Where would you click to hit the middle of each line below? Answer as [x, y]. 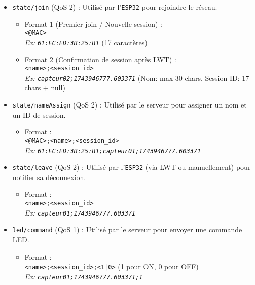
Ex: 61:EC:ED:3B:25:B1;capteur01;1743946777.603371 [113, 150]
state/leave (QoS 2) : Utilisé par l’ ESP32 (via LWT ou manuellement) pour [132, 167]
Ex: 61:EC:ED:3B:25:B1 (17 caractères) [86, 42]
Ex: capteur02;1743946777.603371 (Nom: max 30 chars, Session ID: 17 [137, 77]
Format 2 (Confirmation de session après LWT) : [100, 59]
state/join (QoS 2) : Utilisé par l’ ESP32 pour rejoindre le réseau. [115, 7]
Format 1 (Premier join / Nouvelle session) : [93, 24]
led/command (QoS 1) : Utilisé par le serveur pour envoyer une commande [127, 229]
